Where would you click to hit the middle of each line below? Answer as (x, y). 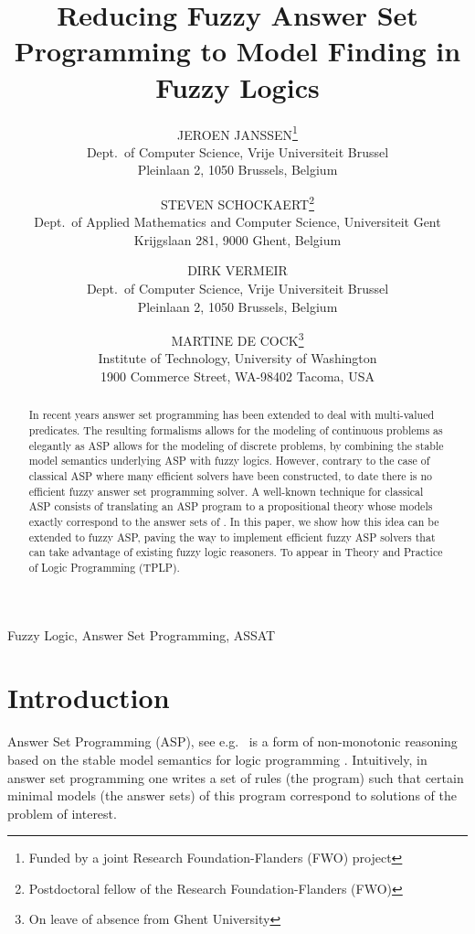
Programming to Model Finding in (237, 51)
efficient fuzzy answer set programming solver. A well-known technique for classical (226, 491)
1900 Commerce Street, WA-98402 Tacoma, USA (237, 376)
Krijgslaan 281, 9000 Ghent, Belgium (237, 239)
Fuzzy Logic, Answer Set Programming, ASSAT (142, 634)
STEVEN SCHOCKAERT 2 (237, 202)
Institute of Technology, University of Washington (237, 358)
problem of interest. (62, 813)
